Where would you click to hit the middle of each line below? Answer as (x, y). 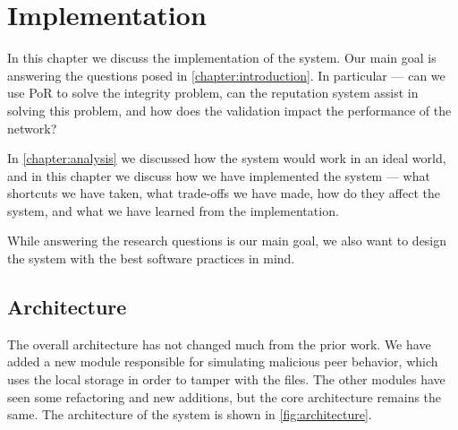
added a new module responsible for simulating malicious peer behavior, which (223, 361)
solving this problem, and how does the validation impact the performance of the (229, 110)
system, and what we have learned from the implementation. (173, 210)
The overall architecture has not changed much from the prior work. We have (219, 344)
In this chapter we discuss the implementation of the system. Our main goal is (222, 58)
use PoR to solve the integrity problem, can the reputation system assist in (213, 93)
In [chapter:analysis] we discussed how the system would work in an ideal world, (227, 158)
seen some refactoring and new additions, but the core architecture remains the (225, 396)
